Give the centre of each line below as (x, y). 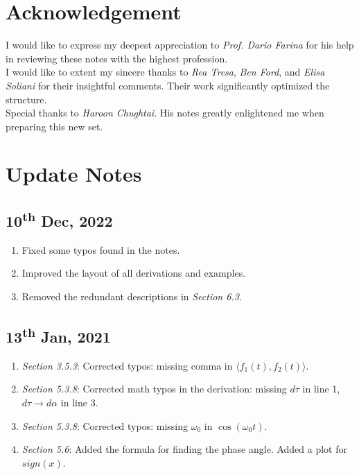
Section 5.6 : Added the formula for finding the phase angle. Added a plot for (184, 449)
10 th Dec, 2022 (59, 219)
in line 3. (79, 403)
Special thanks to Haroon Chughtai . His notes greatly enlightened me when (165, 113)
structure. (26, 99)
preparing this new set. (54, 126)
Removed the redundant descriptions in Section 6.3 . (132, 296)
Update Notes (74, 174)
